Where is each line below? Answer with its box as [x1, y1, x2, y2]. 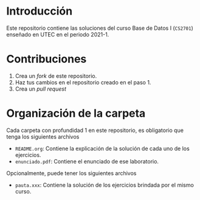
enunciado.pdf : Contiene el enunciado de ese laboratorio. [15, 157, 159, 165]
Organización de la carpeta [6, 106, 146, 120]
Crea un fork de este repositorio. [15, 72, 97, 80]
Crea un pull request [15, 85, 67, 92]
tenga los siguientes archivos [6, 133, 80, 140]
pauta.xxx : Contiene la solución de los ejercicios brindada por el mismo [15, 181, 195, 188]
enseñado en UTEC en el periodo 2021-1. [6, 30, 109, 38]
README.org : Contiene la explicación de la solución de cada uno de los [15, 145, 190, 152]
